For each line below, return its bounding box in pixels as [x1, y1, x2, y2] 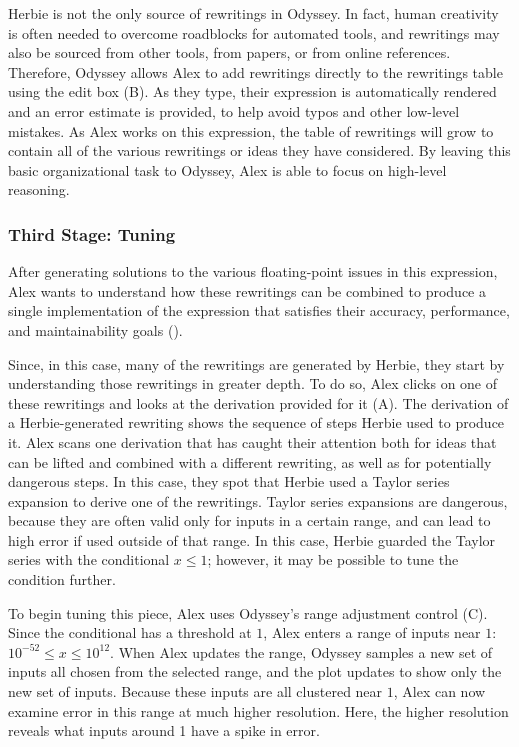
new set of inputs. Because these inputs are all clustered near [8, 681, 383, 702]
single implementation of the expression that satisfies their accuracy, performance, [8, 300, 510, 321]
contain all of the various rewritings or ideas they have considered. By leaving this [8, 140, 511, 161]
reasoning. [8, 179, 70, 200]
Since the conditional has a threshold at [8, 622, 252, 643]
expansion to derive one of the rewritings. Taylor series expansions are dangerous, [8, 490, 508, 511]
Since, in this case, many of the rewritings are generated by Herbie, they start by [8, 353, 505, 374]
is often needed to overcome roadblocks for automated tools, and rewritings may [8, 22, 500, 43]
